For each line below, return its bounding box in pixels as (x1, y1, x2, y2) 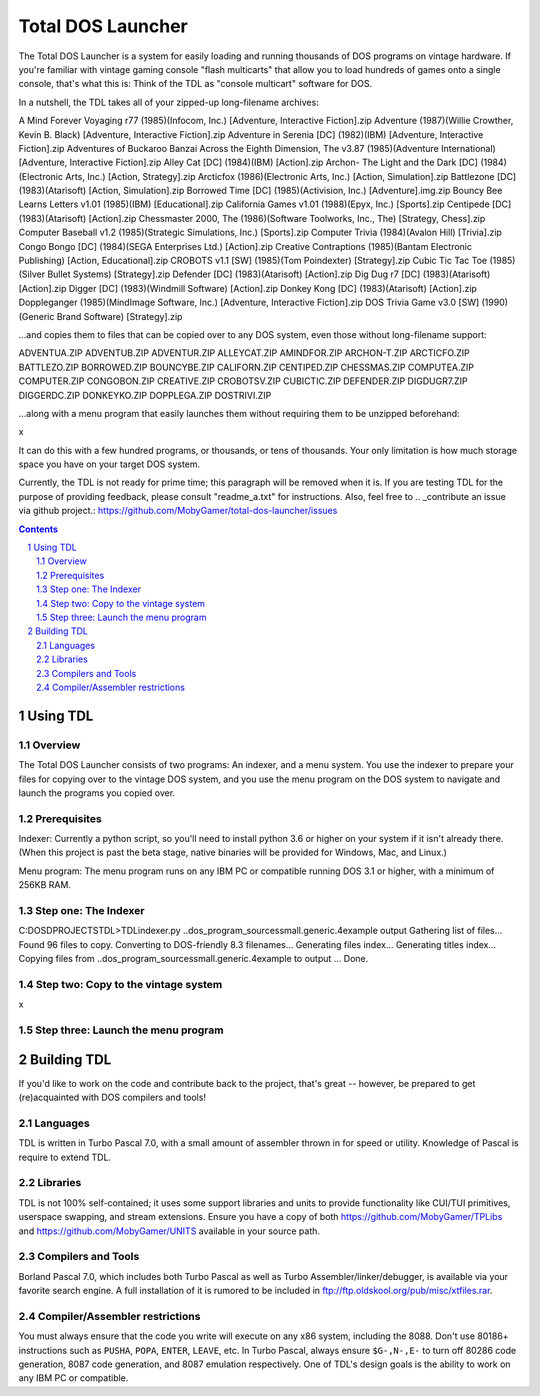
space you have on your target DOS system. (18, 458, 201, 470)
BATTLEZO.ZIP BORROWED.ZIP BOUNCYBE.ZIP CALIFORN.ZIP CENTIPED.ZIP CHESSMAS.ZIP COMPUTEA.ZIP (18, 361, 475, 373)
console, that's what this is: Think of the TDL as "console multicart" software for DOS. (18, 78, 373, 90)
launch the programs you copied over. (18, 786, 175, 799)
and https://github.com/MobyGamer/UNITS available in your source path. (18, 1225, 320, 1237)
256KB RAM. (18, 879, 72, 891)
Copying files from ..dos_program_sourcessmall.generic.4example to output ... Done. (18, 953, 369, 965)
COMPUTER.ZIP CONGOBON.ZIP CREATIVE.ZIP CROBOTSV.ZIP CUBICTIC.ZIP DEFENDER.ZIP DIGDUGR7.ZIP (18, 375, 469, 387)
